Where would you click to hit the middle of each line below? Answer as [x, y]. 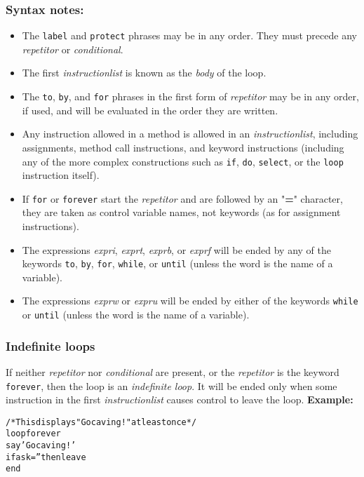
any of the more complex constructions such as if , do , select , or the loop [183, 161]
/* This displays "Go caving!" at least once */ [101, 422]
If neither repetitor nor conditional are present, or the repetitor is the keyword [173, 371]
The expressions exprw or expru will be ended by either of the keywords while [190, 301]
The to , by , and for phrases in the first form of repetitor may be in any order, [190, 96]
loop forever [33, 434]
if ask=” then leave [46, 457]
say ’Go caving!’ [41, 446]
